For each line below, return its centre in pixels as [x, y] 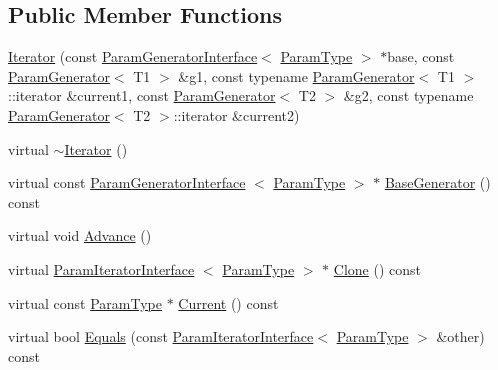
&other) [460, 336]
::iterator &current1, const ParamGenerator [142, 95]
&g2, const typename [408, 95]
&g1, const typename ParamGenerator [296, 75]
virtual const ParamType [85, 302]
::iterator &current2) [236, 114]
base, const [421, 56]
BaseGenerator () [437, 182]
